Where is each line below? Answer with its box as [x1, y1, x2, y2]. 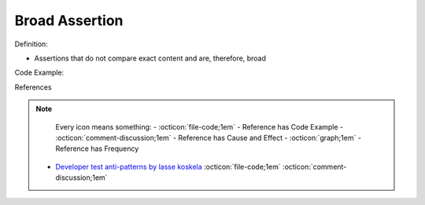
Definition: [14, 39, 49, 49]
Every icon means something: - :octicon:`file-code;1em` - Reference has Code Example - [55, 122, 344, 131]
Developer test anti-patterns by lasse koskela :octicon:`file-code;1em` [55, 162, 281, 171]
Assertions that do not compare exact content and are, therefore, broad [34, 53, 267, 63]
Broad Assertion [14, 12, 124, 29]
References [14, 82, 52, 92]
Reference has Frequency [55, 144, 139, 153]
